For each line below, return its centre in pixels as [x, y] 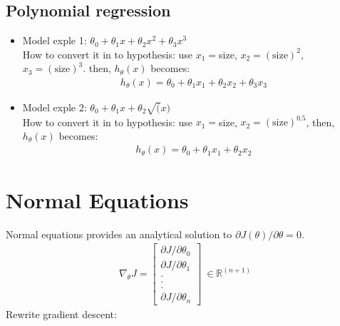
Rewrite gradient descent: [61, 314]
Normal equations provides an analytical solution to [119, 234]
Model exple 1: [55, 40]
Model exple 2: [55, 107]
